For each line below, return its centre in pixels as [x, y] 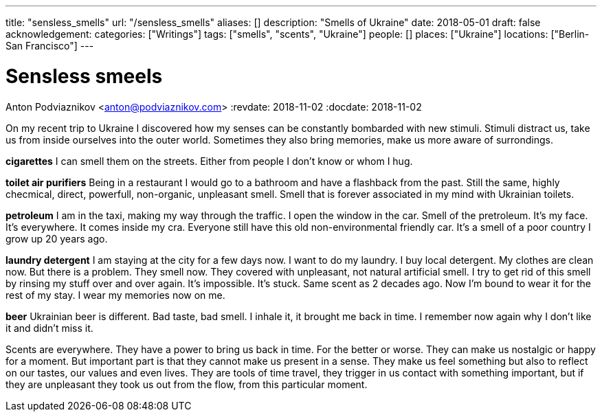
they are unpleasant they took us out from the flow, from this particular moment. [187, 384]
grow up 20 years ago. [57, 238]
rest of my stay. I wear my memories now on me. [115, 295]
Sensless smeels [84, 76]
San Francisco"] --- [50, 46]
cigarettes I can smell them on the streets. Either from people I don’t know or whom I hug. [209, 161]
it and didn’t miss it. [49, 328]
